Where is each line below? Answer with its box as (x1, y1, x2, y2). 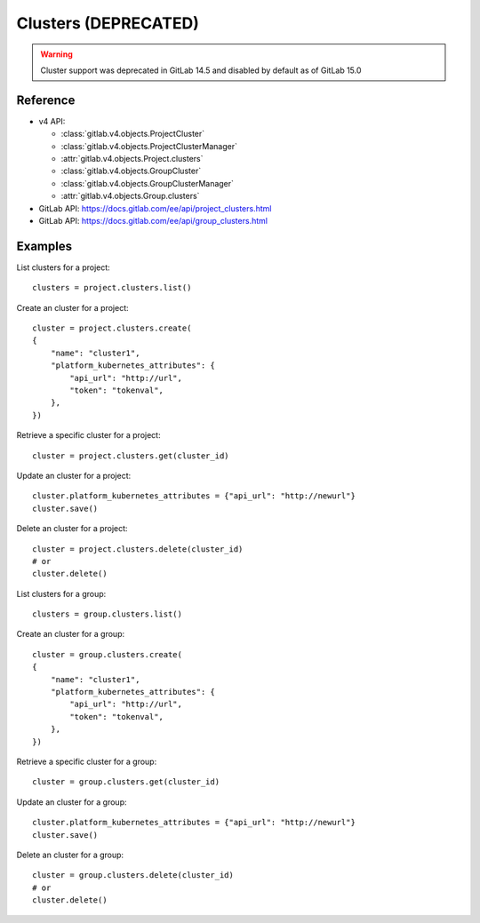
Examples (16, 238, 73, 253)
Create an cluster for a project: (16, 302, 129, 313)
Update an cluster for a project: (16, 470, 132, 481)
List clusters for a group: (16, 588, 107, 599)
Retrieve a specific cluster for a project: (16, 430, 161, 441)
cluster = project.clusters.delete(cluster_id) (32, 544, 244, 554)
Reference (16, 92, 76, 107)
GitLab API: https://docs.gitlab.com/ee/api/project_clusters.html (38, 203, 272, 213)
